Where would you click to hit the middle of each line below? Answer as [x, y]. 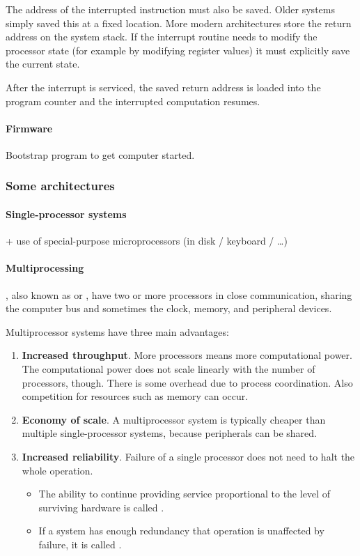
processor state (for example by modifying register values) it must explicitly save [178, 50]
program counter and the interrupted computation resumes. [133, 101]
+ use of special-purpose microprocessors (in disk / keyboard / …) [147, 241]
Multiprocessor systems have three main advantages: [117, 331]
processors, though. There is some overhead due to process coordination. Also [187, 382]
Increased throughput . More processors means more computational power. [187, 355]
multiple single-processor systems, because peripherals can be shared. [169, 433]
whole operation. [57, 470]
